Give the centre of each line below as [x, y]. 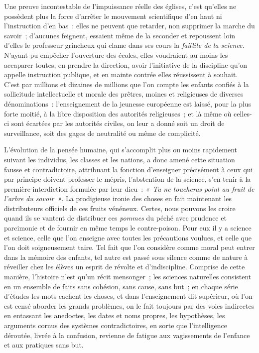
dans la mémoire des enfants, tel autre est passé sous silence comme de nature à [126, 257]
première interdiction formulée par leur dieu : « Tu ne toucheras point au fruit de [129, 188]
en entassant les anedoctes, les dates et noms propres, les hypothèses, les [115, 315]
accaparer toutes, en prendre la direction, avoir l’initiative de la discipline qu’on [126, 64]
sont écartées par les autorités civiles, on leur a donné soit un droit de [118, 123]
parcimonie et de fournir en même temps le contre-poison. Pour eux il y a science [128, 228]
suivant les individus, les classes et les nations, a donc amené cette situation [120, 159]
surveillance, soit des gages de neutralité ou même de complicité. [102, 133]
